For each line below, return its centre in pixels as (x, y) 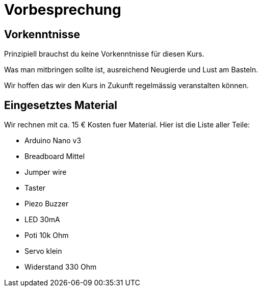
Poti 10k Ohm (47, 235)
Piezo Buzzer (47, 204)
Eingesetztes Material (61, 105)
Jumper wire (46, 172)
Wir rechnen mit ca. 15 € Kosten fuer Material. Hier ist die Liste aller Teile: (127, 125)
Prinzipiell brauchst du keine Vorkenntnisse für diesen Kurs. (104, 54)
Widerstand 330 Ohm (61, 267)
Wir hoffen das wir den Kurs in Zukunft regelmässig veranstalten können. (126, 86)
